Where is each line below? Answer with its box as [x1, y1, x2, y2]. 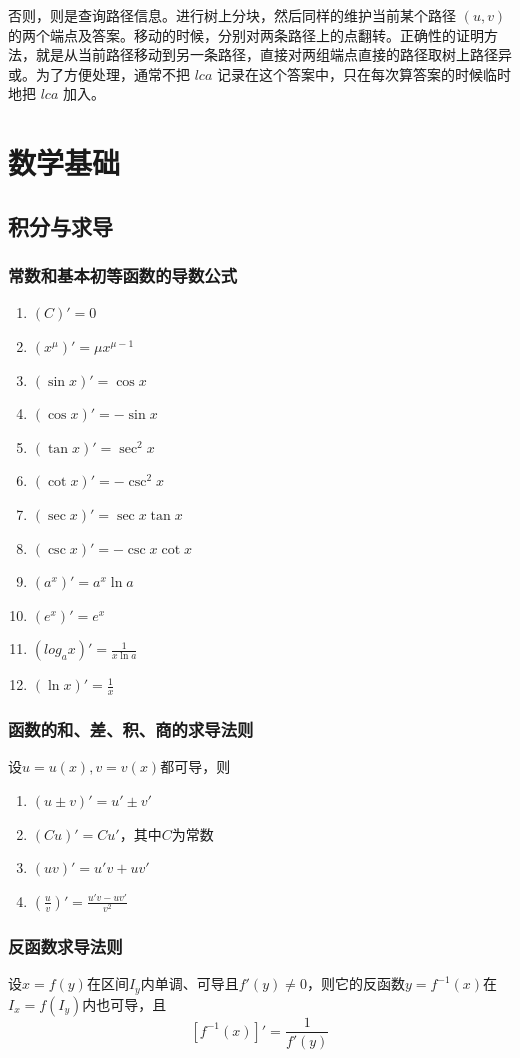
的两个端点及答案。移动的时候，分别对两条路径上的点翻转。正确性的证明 [8, 24, 484, 45]
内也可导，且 [82, 993, 167, 1014]
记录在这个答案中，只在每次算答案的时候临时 [216, 63, 511, 84]
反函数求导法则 [8, 933, 123, 958]
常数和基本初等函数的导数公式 [8, 263, 238, 288]
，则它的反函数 [306, 973, 405, 994]
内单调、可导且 [140, 973, 239, 994]
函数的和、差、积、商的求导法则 [8, 717, 254, 742]
